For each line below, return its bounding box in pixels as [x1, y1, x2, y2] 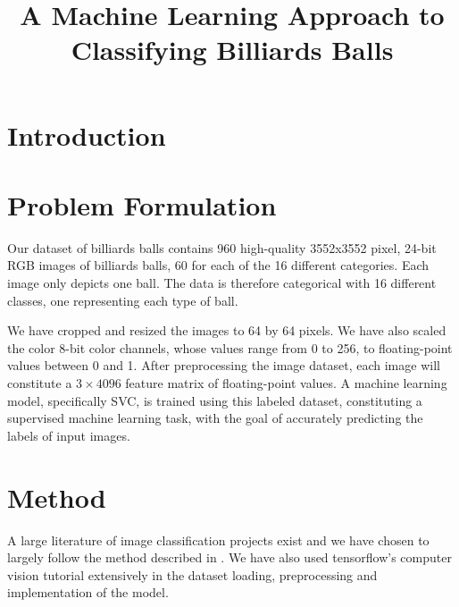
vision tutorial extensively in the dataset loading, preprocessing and [7, 565, 378, 584]
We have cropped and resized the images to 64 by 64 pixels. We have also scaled [7, 321, 446, 340]
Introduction [7, 116, 166, 153]
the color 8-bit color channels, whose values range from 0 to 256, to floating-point [7, 338, 453, 357]
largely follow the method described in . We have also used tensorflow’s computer [7, 548, 452, 567]
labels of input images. [7, 426, 130, 444]
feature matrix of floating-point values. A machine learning [125, 374, 447, 392]
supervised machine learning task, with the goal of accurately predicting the [7, 409, 423, 427]
